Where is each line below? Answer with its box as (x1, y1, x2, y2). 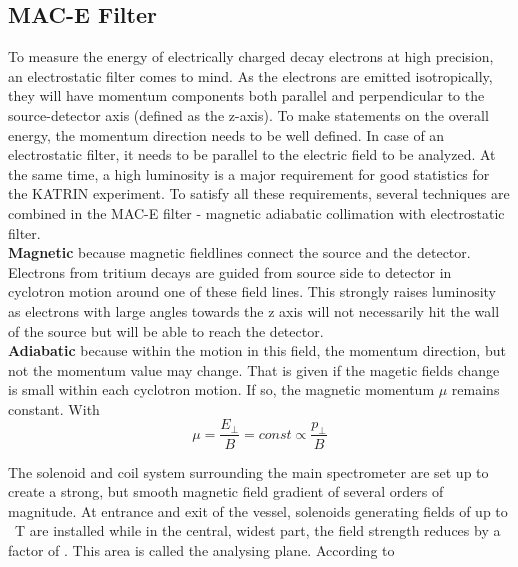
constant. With (8, 398, 100, 419)
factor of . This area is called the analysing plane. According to (8, 539, 395, 560)
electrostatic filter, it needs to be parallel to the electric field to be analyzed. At (8, 144, 496, 165)
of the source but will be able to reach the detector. (8, 320, 324, 341)
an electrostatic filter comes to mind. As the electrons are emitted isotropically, (8, 65, 493, 86)
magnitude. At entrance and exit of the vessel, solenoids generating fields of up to (8, 500, 508, 521)
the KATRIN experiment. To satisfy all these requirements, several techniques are (8, 183, 510, 204)
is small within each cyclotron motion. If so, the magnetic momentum (8, 379, 435, 400)
